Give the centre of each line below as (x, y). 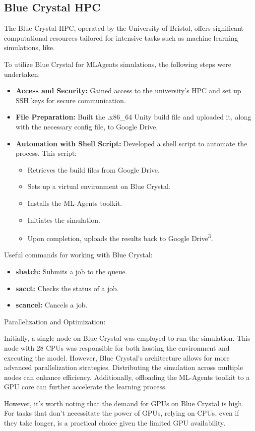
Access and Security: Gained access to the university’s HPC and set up (128, 91)
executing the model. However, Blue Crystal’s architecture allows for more (117, 357)
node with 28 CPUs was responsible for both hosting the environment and (117, 347)
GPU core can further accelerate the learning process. (86, 387)
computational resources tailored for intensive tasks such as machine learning (121, 37)
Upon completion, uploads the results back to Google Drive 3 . (120, 237)
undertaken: (22, 74)
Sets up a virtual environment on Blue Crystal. (99, 186)
